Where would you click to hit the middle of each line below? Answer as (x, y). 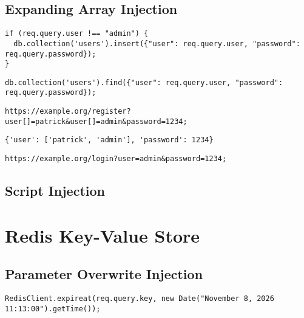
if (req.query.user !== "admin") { (77, 34)
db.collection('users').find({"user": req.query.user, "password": (144, 82)
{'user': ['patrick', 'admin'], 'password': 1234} (109, 140)
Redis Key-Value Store (103, 235)
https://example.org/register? (68, 112)
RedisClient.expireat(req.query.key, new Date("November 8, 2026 (140, 299)
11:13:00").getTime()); (53, 309)
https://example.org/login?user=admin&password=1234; (116, 159)
